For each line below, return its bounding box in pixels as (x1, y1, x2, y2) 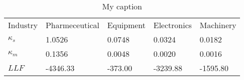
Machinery (200, 19, 237, 31)
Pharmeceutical (45, 19, 100, 31)
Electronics (153, 19, 192, 31)
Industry (8, 19, 38, 31)
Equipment (107, 19, 146, 31)
